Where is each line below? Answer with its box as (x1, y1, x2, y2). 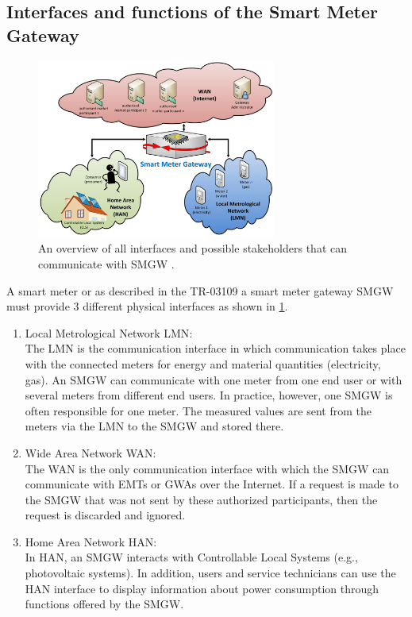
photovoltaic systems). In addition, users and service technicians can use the (25, 565, 396, 581)
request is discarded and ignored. (25, 507, 186, 523)
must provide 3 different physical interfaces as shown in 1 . (6, 298, 288, 314)
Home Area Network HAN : (25, 533, 157, 550)
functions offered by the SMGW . (25, 596, 184, 612)
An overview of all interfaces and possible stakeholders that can (38, 240, 347, 256)
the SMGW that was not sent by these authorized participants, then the (25, 491, 378, 507)
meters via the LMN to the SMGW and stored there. (25, 418, 284, 434)
